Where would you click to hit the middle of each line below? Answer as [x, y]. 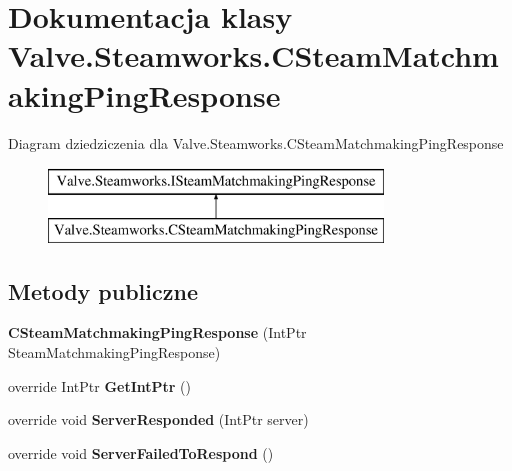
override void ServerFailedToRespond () [141, 452]
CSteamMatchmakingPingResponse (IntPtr [157, 332]
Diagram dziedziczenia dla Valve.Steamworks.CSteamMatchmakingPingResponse [256, 142]
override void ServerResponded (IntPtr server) [158, 419]
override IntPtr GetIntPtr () [100, 385]
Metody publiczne [103, 290]
